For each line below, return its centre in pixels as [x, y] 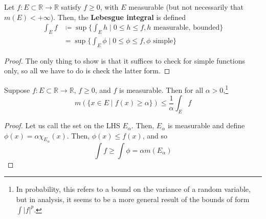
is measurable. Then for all [161, 89]
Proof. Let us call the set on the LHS [62, 125]
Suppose [17, 89]
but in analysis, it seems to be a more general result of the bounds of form [133, 199]
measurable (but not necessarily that [186, 7]
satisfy [71, 7]
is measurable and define [206, 125]
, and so [155, 135]
